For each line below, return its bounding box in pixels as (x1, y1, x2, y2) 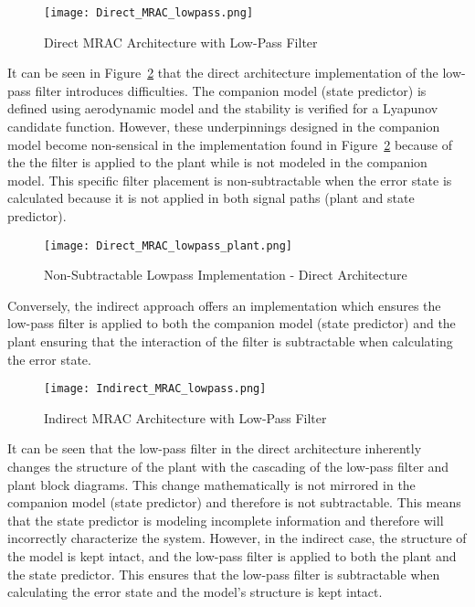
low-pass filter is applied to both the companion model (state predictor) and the (7, 314, 456, 333)
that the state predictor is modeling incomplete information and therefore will (7, 510, 444, 529)
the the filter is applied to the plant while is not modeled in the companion (7, 153, 427, 172)
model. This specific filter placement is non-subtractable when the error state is (7, 170, 452, 189)
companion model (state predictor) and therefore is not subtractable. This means (7, 493, 461, 512)
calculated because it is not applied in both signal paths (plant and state (7, 188, 415, 208)
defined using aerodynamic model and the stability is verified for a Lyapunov (7, 99, 438, 118)
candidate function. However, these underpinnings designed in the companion (7, 117, 440, 136)
